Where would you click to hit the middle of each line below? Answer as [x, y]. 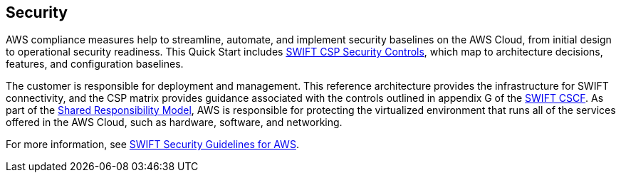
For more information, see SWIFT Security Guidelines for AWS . [152, 145]
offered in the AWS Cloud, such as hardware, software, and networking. [174, 122]
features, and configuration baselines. [95, 64]
